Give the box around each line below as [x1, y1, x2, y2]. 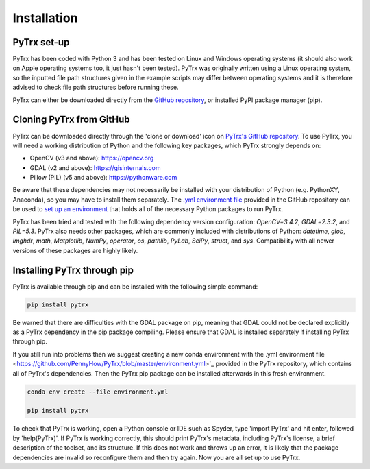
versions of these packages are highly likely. [12, 246, 138, 254]
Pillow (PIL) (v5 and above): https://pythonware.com [29, 173, 177, 182]
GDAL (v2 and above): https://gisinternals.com [29, 163, 161, 171]
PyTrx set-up [12, 36, 70, 48]
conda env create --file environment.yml [27, 387, 169, 396]
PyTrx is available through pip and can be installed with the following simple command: [12, 282, 258, 291]
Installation [12, 10, 78, 25]
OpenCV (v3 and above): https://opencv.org [29, 154, 154, 163]
